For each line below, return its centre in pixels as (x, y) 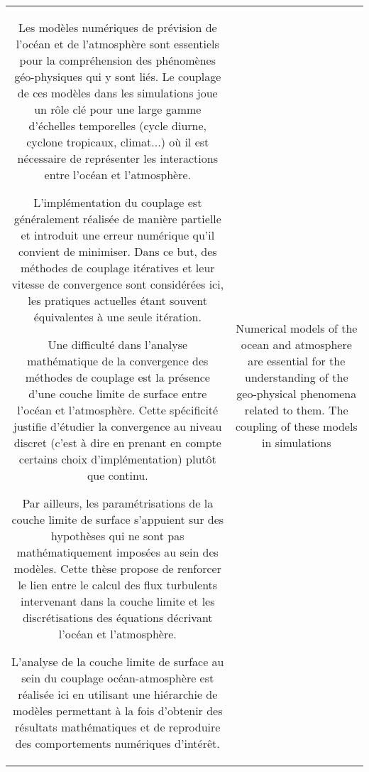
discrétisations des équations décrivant (117, 617)
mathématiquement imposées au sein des (117, 552)
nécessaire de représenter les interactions (117, 158)
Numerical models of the (297, 328)
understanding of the (297, 377)
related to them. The (296, 410)
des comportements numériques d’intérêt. (117, 743)
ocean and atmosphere (296, 344)
